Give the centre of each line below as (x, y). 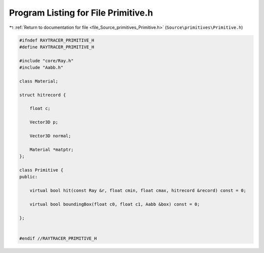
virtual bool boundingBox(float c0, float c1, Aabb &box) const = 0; (115, 204)
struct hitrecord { (43, 95)
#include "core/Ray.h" (46, 61)
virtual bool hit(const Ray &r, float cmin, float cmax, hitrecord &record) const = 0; (138, 191)
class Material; (39, 81)
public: (28, 177)
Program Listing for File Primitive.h (81, 13)
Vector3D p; (44, 122)
